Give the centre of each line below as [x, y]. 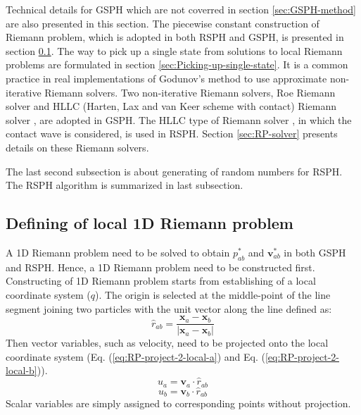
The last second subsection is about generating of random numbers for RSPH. [174, 171]
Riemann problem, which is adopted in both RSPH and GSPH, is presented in [175, 37]
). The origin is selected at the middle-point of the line [213, 294]
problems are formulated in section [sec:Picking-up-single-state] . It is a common [177, 64]
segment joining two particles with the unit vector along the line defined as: [169, 308]
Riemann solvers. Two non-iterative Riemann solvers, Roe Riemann [190, 92]
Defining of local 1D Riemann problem [150, 223]
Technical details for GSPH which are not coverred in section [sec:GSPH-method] [181, 9]
